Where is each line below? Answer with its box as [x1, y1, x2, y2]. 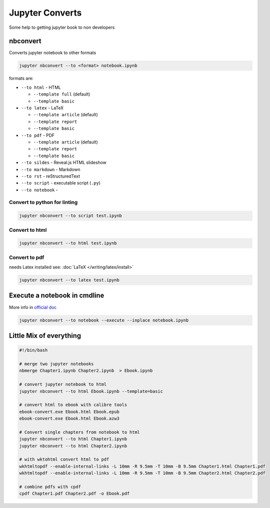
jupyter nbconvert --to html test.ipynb [19, 241, 117, 246]
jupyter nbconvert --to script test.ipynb [19, 213, 122, 219]
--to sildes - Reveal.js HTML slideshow [21, 160, 107, 165]
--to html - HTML [21, 84, 61, 90]
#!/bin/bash [19, 347, 48, 353]
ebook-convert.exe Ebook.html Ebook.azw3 [19, 416, 120, 422]
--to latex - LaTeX [21, 105, 64, 111]
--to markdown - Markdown [21, 166, 80, 172]
